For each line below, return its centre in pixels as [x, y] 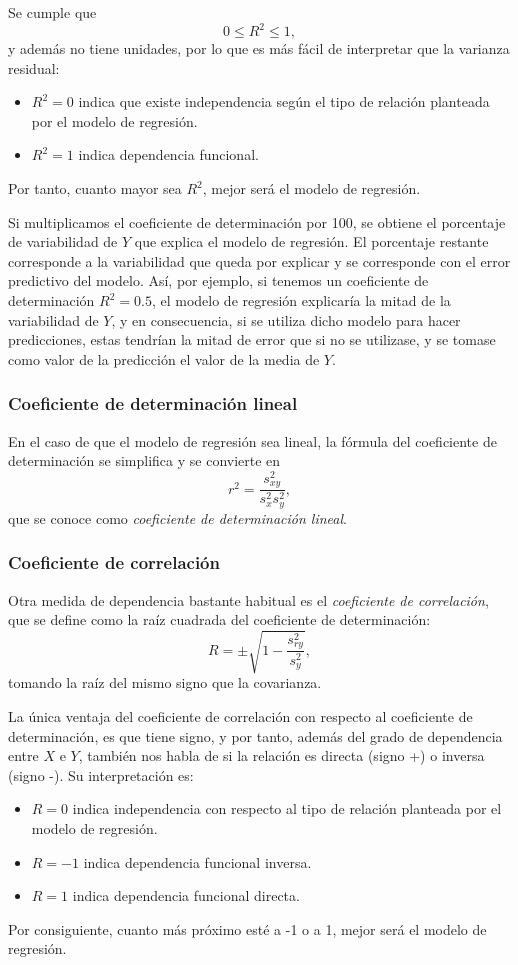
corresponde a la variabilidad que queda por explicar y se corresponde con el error [259, 260]
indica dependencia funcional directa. [186, 895]
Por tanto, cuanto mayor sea [95, 188]
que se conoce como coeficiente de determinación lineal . [177, 517]
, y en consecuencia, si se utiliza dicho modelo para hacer [286, 319]
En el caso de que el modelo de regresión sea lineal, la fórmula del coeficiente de [252, 440]
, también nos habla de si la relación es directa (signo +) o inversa [281, 755]
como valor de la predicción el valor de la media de [164, 358]
